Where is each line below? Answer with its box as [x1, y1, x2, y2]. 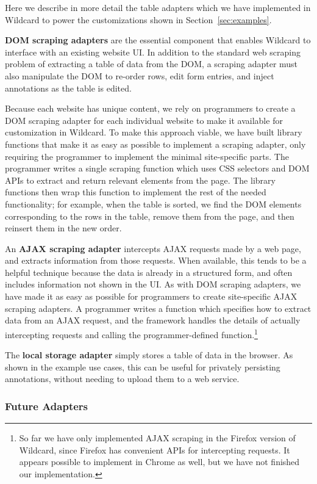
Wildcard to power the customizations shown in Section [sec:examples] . [5, 13, 272, 26]
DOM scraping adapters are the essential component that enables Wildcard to [5, 34, 311, 46]
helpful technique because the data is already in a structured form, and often [5, 265, 293, 278]
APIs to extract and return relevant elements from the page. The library [5, 173, 276, 186]
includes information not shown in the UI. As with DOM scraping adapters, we [5, 278, 301, 291]
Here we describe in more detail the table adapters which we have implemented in [5, 1, 311, 13]
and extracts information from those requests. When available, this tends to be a [5, 254, 307, 267]
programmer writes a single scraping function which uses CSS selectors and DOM [5, 162, 310, 175]
